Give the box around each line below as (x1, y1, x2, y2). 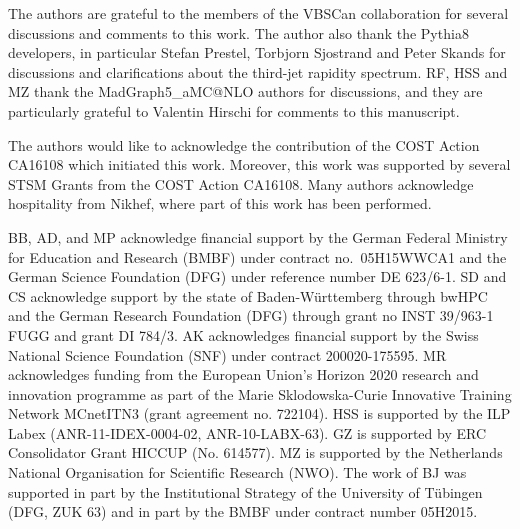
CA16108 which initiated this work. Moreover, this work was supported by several (8, 154, 511, 175)
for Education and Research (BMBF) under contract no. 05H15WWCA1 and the (8, 246, 507, 267)
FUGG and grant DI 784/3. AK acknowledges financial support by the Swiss (8, 324, 479, 345)
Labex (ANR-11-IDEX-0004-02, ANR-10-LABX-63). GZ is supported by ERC (8, 422, 487, 443)
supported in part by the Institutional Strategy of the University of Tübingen (8, 481, 483, 502)
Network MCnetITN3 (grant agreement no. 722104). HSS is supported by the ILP (8, 403, 511, 424)
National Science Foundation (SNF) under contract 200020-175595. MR (8, 344, 447, 365)
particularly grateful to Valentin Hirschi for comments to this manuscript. (8, 100, 460, 121)
